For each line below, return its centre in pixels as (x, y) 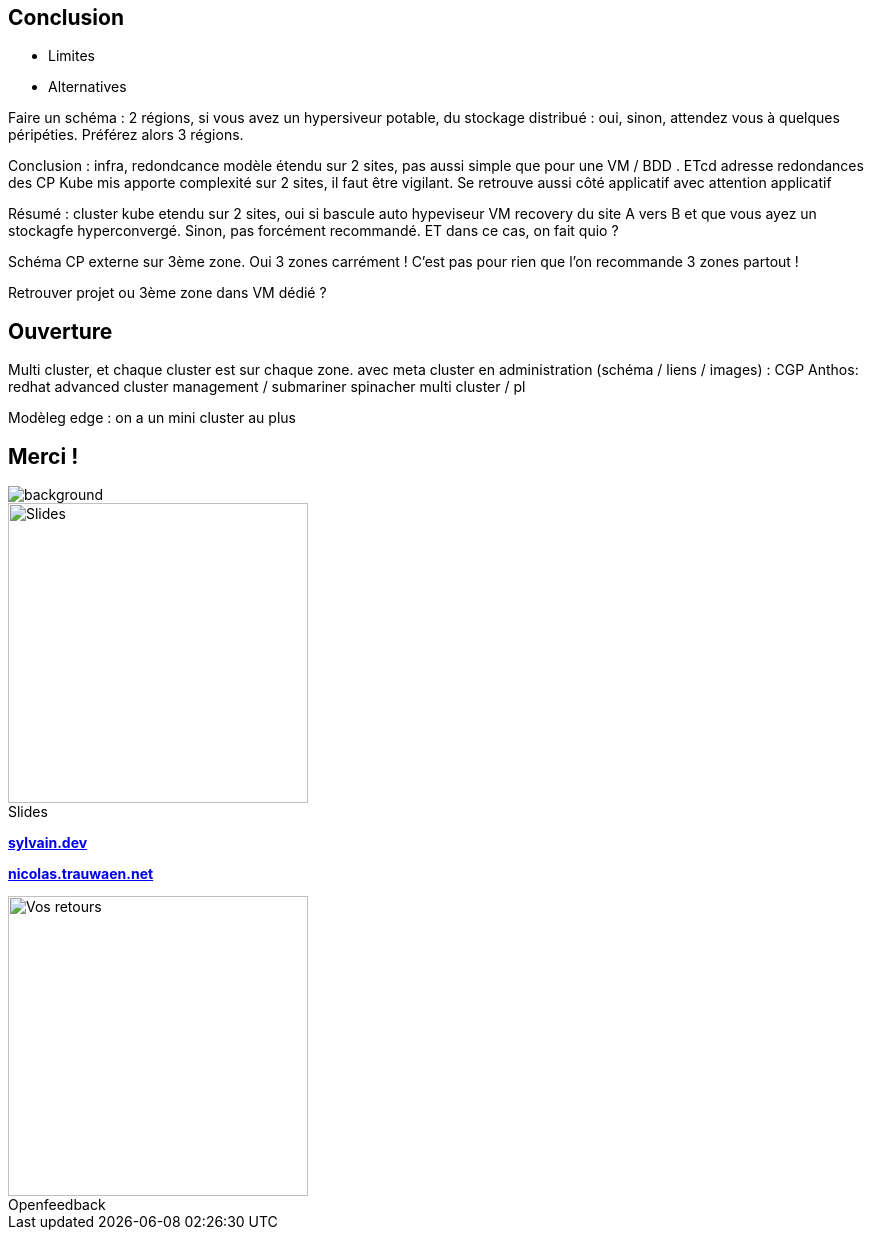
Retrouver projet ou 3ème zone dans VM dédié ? (167, 293)
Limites (71, 56)
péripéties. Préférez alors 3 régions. (126, 135)
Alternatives (87, 87)
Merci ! (43, 456)
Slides (28, 812)
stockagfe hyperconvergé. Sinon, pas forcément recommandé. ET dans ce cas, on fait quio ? (313, 231)
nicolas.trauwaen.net (81, 874)
